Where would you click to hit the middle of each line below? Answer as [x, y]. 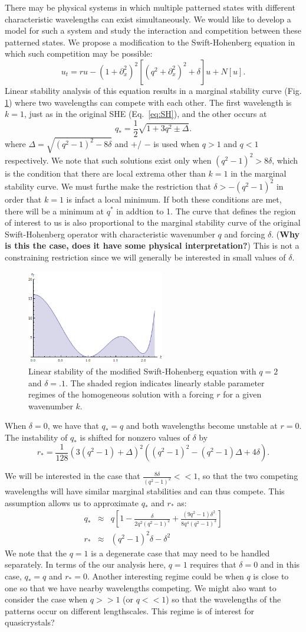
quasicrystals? [30, 622]
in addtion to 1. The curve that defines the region [206, 211]
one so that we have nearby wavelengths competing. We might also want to [141, 587]
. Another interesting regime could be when [165, 576]
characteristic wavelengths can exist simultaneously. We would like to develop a [148, 19]
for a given [242, 394]
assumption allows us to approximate [72, 502]
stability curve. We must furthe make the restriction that [108, 186]
